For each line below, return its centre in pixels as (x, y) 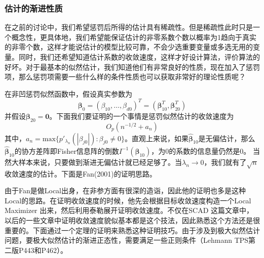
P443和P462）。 (43, 250)
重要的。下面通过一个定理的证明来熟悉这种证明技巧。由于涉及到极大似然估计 (132, 230)
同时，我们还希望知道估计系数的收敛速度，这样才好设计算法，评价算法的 (139, 57)
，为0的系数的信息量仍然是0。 (201, 150)
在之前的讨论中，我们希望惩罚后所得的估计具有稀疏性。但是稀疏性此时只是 (129, 27)
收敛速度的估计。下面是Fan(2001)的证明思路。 (81, 173)
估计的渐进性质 (34, 8)
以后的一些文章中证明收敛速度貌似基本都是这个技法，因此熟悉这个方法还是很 (132, 220)
